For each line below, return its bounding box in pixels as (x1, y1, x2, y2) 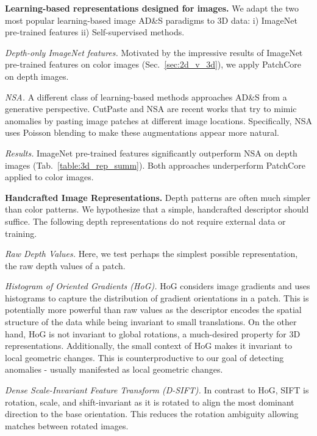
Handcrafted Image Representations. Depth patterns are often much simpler (5, 191, 311, 203)
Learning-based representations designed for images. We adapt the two (5, 2, 299, 14)
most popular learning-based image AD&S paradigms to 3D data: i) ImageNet (5, 13, 297, 26)
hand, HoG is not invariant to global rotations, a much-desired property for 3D (5, 327, 301, 340)
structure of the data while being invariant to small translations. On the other (5, 315, 297, 328)
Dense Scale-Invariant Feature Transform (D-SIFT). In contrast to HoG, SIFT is (5, 384, 309, 396)
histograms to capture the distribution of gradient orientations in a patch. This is (5, 291, 309, 304)
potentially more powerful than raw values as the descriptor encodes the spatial (5, 303, 302, 316)
